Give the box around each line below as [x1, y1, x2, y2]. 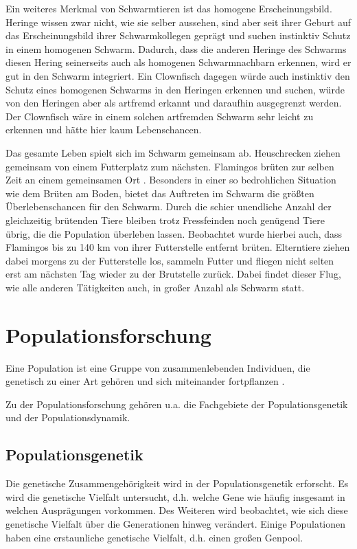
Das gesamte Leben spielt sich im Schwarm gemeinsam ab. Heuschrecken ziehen [5, 145, 341, 159]
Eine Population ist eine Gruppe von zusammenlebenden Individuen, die [5, 360, 310, 374]
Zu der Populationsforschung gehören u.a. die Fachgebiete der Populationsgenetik [5, 396, 348, 411]
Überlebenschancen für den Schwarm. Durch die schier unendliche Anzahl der [5, 199, 332, 214]
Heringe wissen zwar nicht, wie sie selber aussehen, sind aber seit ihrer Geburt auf [5, 14, 352, 29]
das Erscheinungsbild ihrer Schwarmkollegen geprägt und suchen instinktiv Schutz [5, 28, 351, 43]
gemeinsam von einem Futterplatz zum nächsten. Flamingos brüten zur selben [5, 159, 334, 173]
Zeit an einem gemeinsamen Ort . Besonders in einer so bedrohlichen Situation [5, 172, 336, 187]
